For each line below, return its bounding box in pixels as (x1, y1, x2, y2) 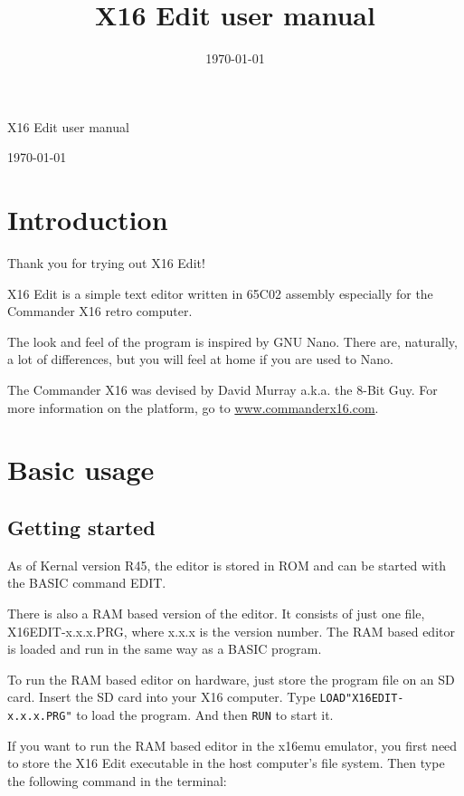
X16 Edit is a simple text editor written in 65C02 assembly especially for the (7, 283, 433, 302)
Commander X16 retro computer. (7, 302, 193, 321)
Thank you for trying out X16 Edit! (7, 254, 205, 273)
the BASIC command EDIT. (7, 573, 166, 592)
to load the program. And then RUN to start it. (76, 705, 334, 724)
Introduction (7, 201, 168, 238)
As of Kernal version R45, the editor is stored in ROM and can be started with (7, 555, 447, 574)
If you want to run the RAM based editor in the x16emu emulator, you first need (7, 735, 458, 754)
